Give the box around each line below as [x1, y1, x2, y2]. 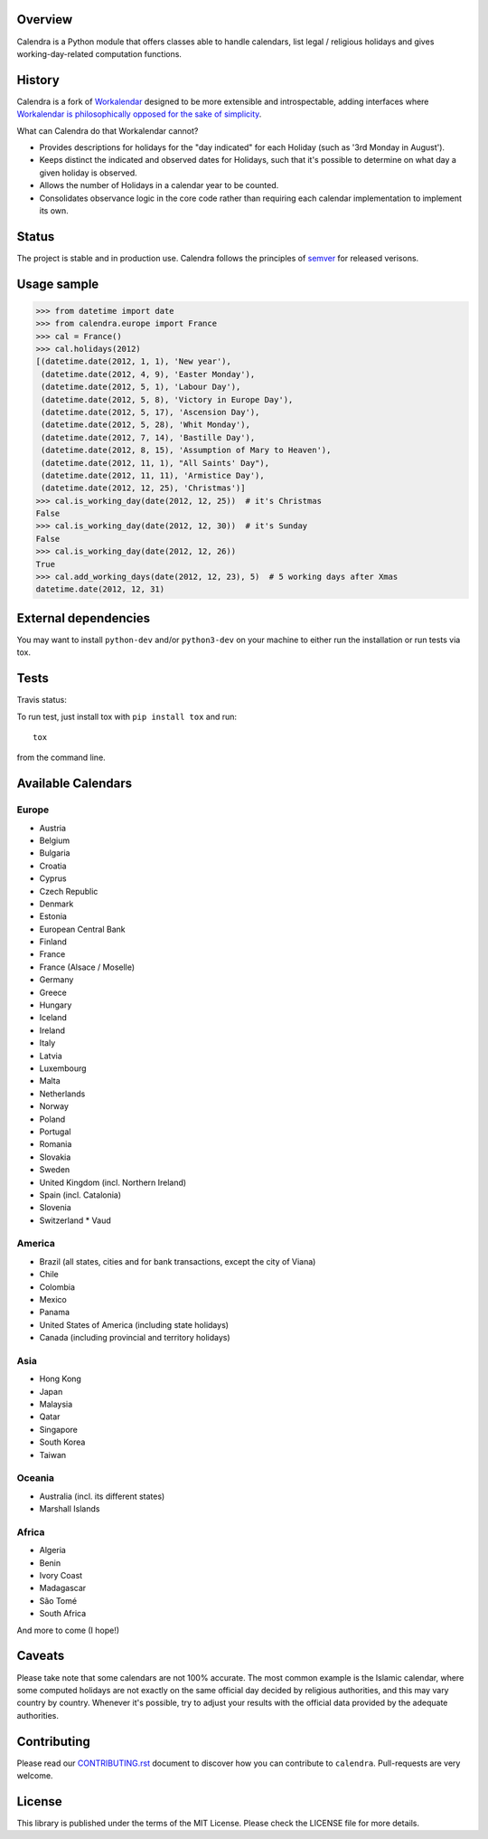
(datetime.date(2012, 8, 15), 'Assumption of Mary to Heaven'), [41, 445, 332, 456]
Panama [39, 1307, 70, 1318]
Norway [39, 1101, 70, 1112]
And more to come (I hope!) [16, 1625, 120, 1635]
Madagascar [39, 1583, 87, 1594]
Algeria [39, 1545, 67, 1556]
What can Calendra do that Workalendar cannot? [16, 125, 199, 136]
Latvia [39, 1050, 62, 1061]
